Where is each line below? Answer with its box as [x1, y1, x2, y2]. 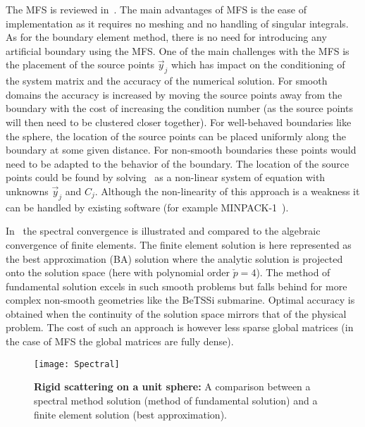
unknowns [6, 183, 49, 198]
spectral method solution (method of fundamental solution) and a [34, 392, 318, 407]
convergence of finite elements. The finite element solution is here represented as [6, 237, 352, 252]
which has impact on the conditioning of [171, 57, 345, 72]
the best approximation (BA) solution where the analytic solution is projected [6, 251, 343, 266]
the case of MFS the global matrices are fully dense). [6, 334, 234, 349]
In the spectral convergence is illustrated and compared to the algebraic [6, 223, 321, 238]
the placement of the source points [6, 57, 154, 72]
